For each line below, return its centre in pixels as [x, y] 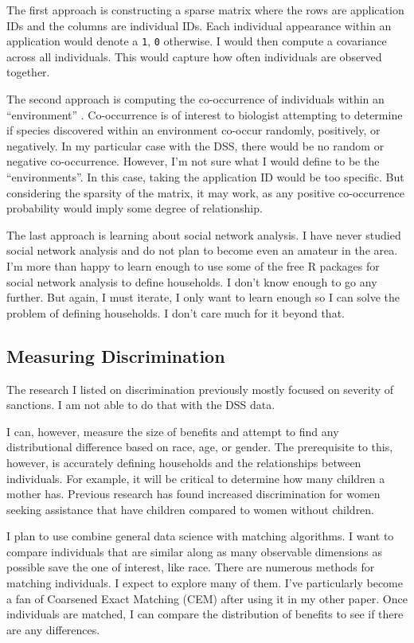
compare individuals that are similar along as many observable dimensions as [195, 551]
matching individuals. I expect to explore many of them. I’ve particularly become [205, 583]
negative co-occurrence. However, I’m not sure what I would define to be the [193, 161]
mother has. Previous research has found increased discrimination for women [193, 494]
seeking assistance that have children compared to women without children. [191, 509]
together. [28, 72]
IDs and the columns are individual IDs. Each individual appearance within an [199, 25]
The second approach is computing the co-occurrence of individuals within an [195, 99]
